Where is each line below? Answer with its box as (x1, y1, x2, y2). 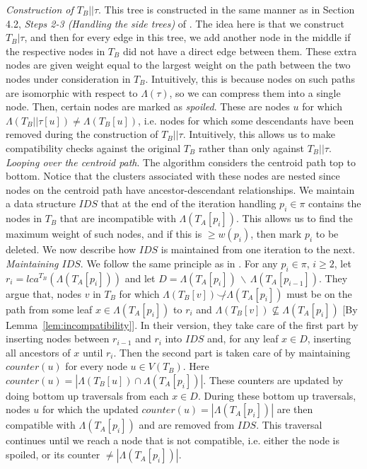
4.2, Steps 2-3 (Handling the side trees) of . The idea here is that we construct (6, 16, 344, 30)
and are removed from (139, 417, 235, 432)
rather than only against (198, 140, 305, 155)
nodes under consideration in (6, 71, 131, 86)
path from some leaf (6, 301, 93, 316)
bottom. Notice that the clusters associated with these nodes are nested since (6, 168, 340, 183)
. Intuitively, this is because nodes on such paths (145, 71, 355, 86)
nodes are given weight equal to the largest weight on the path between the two (6, 57, 351, 72)
